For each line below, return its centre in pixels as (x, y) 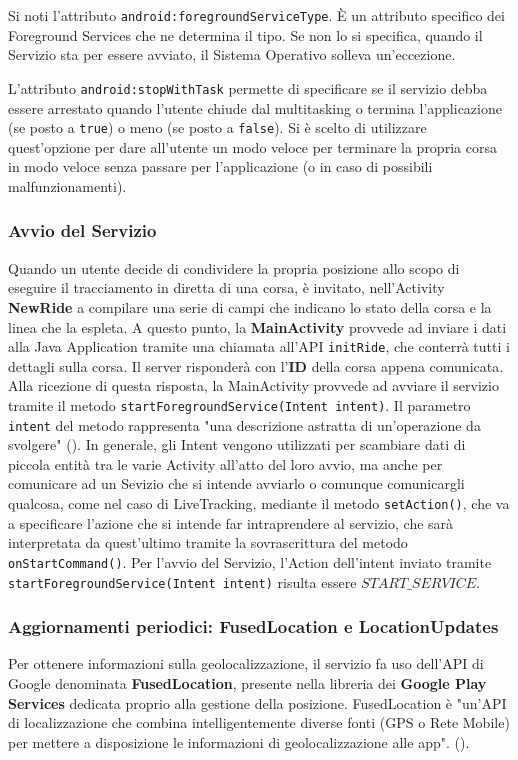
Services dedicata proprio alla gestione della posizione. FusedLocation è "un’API (257, 702)
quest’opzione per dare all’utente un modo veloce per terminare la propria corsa (252, 146)
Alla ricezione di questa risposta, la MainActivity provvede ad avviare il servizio (253, 385)
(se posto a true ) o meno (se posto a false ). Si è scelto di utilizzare (217, 127)
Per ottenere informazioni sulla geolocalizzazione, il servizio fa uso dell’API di (246, 663)
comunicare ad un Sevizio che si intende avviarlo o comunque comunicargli (236, 483)
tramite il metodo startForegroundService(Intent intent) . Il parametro (239, 404)
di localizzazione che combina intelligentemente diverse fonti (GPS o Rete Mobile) (259, 722)
